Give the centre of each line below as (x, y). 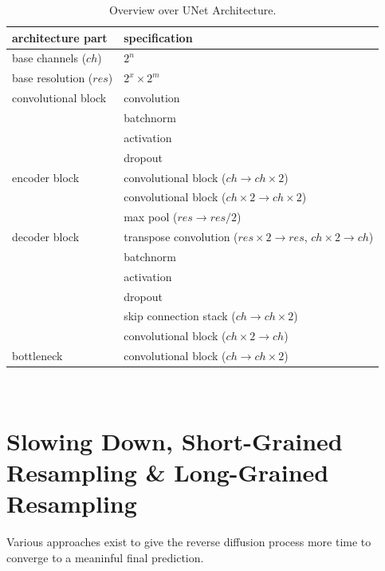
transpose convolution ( (181, 237)
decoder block (46, 237)
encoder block (46, 177)
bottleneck (37, 356)
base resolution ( (53, 78)
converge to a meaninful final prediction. (105, 557)
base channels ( (49, 58)
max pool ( (151, 217)
